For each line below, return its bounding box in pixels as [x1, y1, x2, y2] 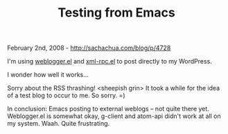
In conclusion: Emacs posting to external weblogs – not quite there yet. [7, 105, 209, 113]
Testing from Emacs [58, 5, 175, 21]
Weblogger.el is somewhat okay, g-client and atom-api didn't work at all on [7, 112, 222, 120]
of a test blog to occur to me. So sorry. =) [7, 91, 126, 99]
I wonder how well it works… [7, 70, 89, 79]
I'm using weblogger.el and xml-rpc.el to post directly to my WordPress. [7, 57, 213, 66]
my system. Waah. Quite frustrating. [7, 119, 110, 128]
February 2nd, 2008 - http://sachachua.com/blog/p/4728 [7, 44, 171, 52]
